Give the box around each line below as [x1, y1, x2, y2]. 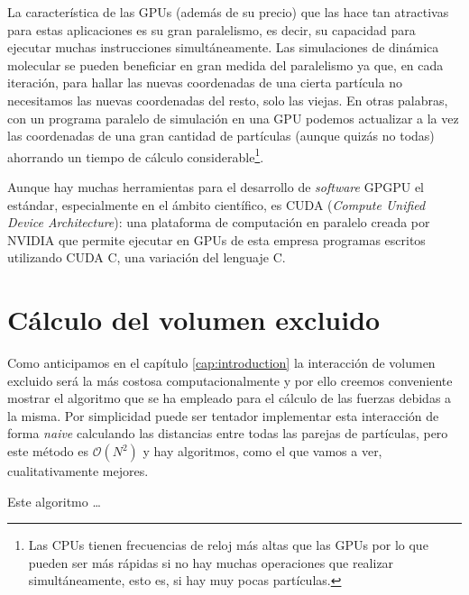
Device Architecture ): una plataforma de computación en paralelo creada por [7, 213, 430, 232]
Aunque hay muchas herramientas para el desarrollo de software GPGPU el [7, 178, 424, 196]
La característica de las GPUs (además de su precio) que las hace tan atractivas [7, 3, 449, 21]
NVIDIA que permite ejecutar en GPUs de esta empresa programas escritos [7, 230, 426, 249]
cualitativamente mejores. [7, 462, 149, 481]
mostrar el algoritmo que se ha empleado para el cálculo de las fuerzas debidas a [7, 389, 452, 407]
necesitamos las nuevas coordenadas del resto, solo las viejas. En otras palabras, [7, 90, 448, 109]
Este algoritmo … [7, 491, 101, 510]
